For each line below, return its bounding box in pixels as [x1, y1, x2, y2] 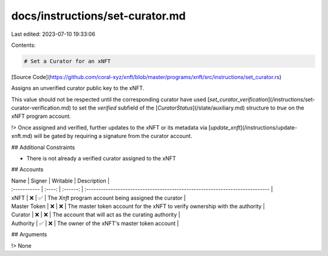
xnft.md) [11, 133, 33, 140]
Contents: [11, 41, 36, 49]
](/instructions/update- [240, 123, 298, 131]
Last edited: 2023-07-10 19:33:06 [11, 30, 95, 38]
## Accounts [11, 166, 44, 173]
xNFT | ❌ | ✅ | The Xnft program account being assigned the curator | [11, 194, 186, 201]
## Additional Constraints [11, 144, 75, 151]
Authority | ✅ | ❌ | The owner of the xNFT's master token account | [11, 220, 179, 227]
